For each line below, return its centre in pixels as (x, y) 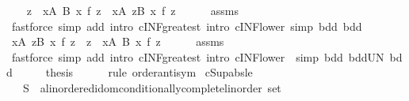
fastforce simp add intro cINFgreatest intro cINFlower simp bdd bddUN (198, 56)
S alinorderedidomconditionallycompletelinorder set (152, 87)
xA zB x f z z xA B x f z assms (118, 41)
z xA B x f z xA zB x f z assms (133, 10)
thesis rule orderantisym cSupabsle (149, 72)
